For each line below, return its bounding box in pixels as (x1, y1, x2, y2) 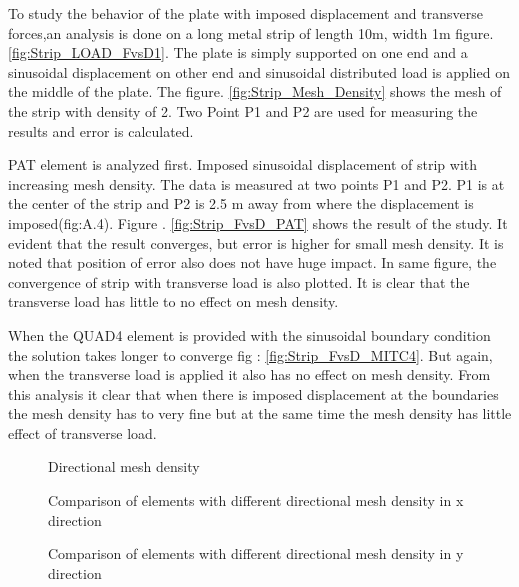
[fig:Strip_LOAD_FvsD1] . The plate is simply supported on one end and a (8, 42, 468, 63)
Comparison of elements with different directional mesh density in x (48, 490, 464, 511)
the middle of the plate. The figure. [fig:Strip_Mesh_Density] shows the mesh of (8, 81, 502, 102)
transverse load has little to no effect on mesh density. (8, 291, 339, 312)
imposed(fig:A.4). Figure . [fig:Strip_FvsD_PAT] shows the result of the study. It (8, 212, 508, 233)
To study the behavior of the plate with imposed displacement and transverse (8, 3, 483, 23)
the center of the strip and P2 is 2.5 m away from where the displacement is (8, 193, 474, 214)
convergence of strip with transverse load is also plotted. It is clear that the (8, 271, 470, 292)
